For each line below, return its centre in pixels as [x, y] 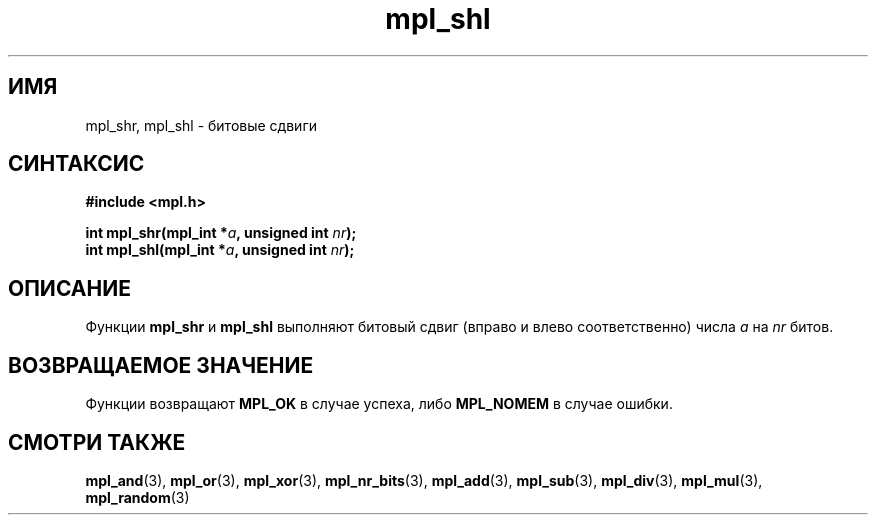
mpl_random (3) [137, 497]
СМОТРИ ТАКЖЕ [97, 442]
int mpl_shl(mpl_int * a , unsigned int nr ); [220, 250]
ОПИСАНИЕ [69, 288]
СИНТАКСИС [76, 164]
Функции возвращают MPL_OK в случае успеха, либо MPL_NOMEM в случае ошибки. [379, 404]
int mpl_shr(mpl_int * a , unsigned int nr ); [221, 233]
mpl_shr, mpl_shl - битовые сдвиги [201, 125]
